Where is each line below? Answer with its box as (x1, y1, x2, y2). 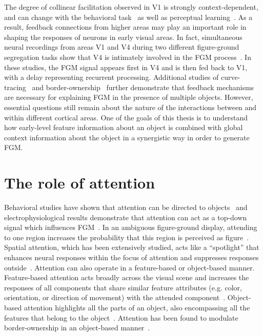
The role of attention (4, 172, 155, 193)
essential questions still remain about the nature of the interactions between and (4, 101, 257, 112)
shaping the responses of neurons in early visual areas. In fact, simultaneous (4, 31, 242, 42)
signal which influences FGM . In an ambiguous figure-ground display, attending (4, 222, 257, 233)
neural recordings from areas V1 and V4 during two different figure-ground (4, 41, 239, 52)
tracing (4, 81, 26, 92)
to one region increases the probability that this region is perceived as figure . (4, 232, 249, 242)
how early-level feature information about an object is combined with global (4, 122, 243, 133)
